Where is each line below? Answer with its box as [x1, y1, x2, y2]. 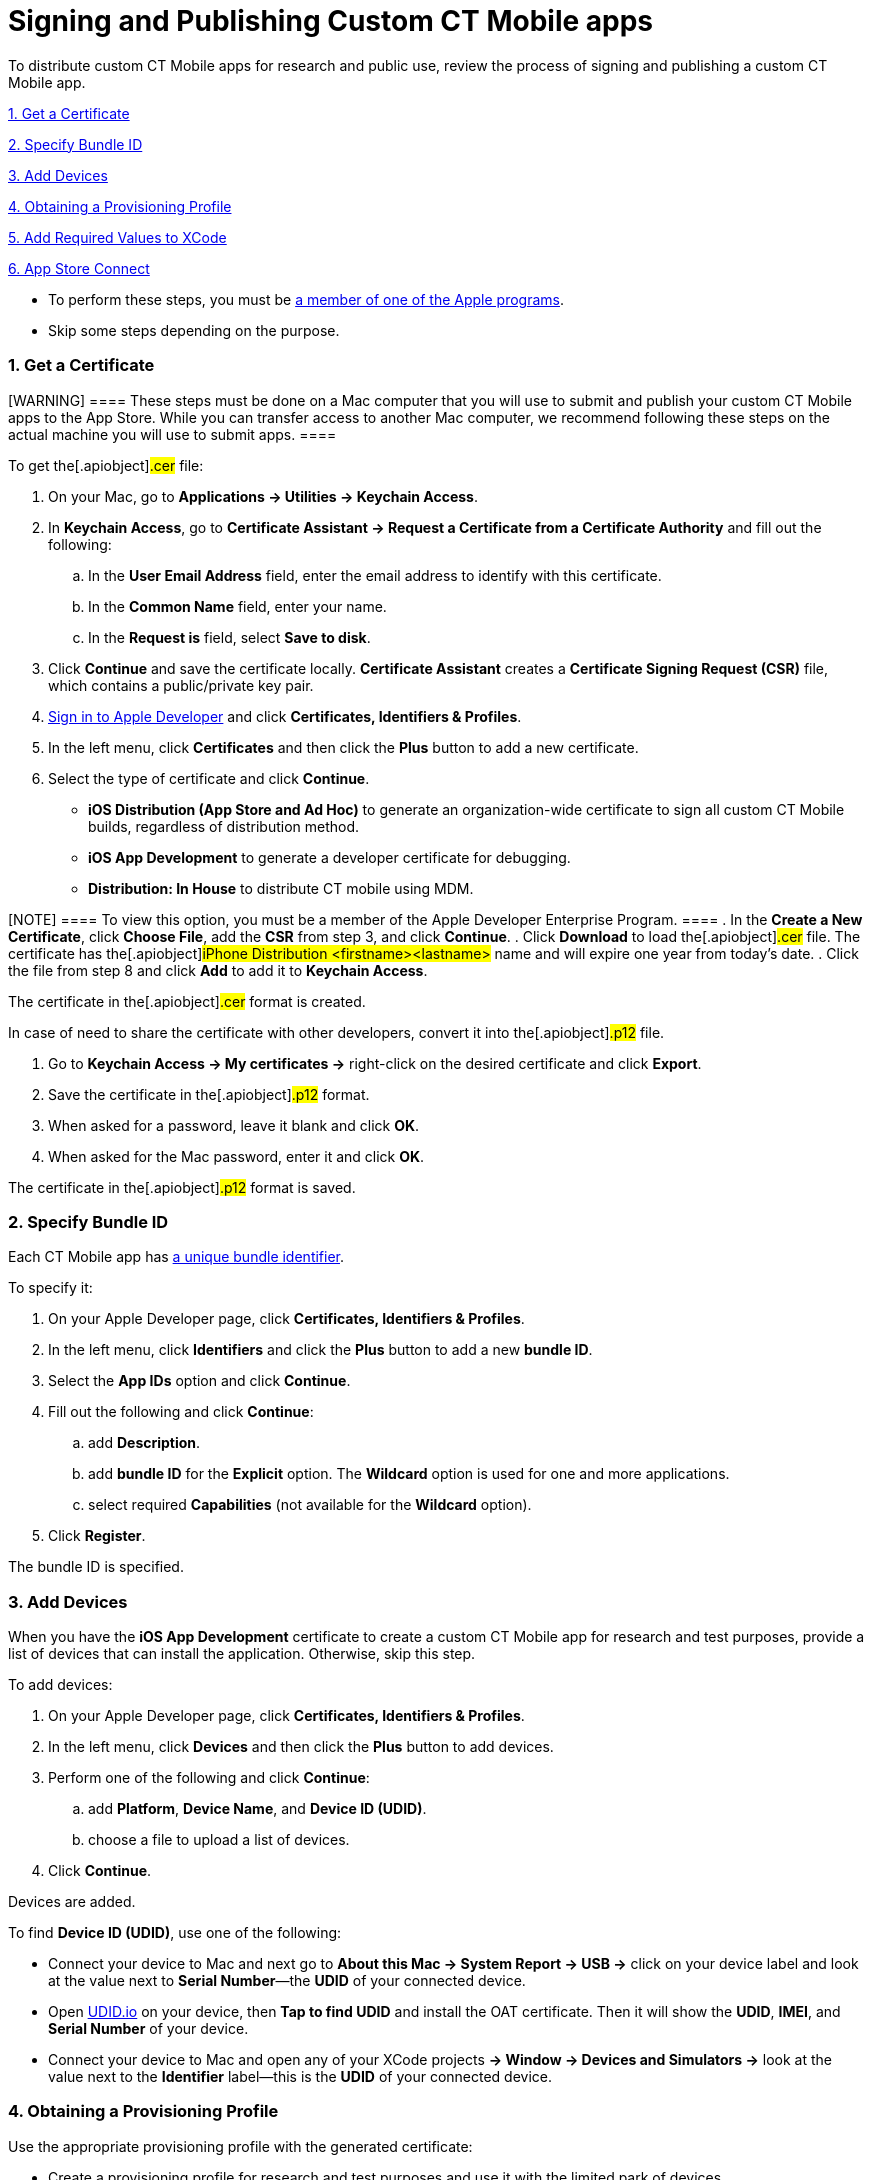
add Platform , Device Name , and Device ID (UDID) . [88, 1800, 427, 1817]
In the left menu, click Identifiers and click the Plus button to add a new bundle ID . [48, 1341, 593, 1359]
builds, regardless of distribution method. [88, 817, 360, 835]
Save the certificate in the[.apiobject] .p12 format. [48, 1085, 370, 1103]
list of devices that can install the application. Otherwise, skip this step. [8, 1645, 476, 1662]
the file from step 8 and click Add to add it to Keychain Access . [8, 961, 428, 979]
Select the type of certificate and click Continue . [48, 769, 370, 787]
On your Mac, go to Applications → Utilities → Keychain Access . [48, 487, 479, 505]
